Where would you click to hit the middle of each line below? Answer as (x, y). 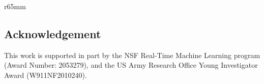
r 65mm (15, 6)
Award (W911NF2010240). (46, 75)
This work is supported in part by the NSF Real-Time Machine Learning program (132, 55)
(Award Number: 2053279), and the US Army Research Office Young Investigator (131, 65)
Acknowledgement (53, 33)
